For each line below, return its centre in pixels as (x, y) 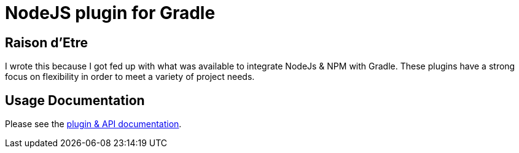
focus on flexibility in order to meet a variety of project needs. (130, 77)
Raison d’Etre (47, 42)
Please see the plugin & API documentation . (93, 124)
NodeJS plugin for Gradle (110, 13)
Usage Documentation (75, 100)
